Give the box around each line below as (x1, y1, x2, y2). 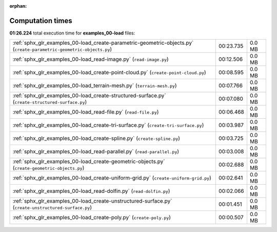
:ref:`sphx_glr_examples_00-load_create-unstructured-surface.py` (12, 198, 172, 205)
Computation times (9, 16, 72, 25)
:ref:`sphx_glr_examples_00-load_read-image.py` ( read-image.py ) (12, 56, 169, 63)
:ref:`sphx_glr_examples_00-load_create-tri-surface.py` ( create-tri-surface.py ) (12, 121, 204, 129)
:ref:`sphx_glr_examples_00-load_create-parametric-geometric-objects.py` (12, 39, 194, 46)
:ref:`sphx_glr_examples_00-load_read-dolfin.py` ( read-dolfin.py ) (12, 188, 170, 195)
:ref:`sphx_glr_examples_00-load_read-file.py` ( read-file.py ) (12, 109, 159, 116)
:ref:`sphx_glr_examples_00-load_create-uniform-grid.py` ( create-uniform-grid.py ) (12, 174, 211, 182)
